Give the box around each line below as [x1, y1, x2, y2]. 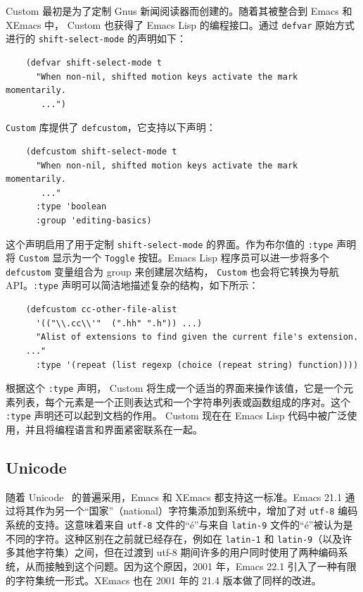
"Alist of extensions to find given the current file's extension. [35, 332, 359, 343]
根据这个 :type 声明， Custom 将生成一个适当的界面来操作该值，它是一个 [6, 381, 343, 395]
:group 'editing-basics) [35, 215, 152, 226]
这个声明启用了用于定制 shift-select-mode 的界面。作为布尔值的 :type [6, 236, 333, 251]
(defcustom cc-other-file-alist [25, 304, 177, 315]
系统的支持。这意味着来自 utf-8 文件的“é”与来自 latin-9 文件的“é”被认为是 [6, 517, 353, 532]
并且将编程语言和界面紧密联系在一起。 [25, 422, 203, 436]
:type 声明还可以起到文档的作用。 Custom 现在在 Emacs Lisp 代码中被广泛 [6, 408, 348, 423]
